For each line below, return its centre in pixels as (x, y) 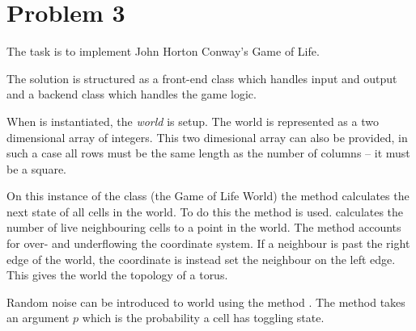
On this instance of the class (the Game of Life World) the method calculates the (208, 196)
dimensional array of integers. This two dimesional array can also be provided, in (207, 137)
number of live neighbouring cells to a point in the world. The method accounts (204, 227)
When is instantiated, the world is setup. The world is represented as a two (193, 121)
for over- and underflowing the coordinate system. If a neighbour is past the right (208, 243)
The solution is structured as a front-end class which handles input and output (202, 78)
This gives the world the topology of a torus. (117, 275)
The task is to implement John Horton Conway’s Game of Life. (163, 51)
